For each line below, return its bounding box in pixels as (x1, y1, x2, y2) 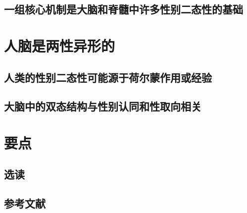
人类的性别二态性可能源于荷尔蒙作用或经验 (4, 69, 212, 85)
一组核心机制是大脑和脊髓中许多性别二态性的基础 (4, 1, 243, 17)
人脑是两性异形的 (4, 35, 115, 55)
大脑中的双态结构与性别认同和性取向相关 (4, 99, 201, 114)
